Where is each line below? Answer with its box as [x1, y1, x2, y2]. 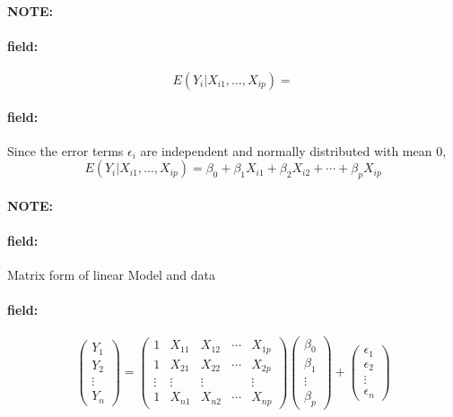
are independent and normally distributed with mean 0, [140, 141, 447, 160]
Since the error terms [7, 141, 124, 160]
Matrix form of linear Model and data [7, 265, 215, 284]
